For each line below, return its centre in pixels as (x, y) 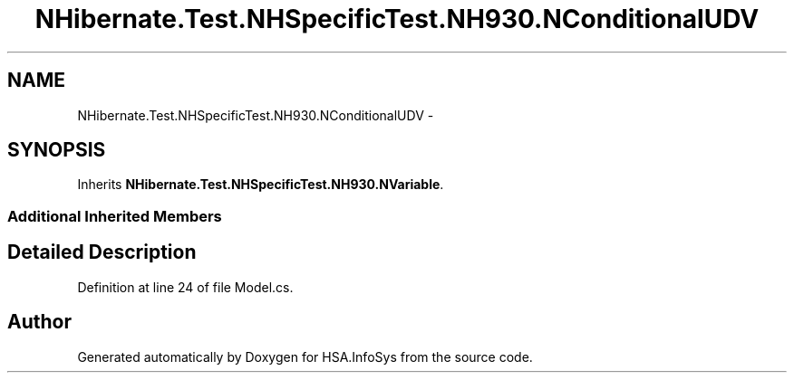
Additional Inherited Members (115, 216)
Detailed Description (102, 252)
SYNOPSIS (57, 150)
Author (39, 322)
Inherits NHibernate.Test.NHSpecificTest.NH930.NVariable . (261, 185)
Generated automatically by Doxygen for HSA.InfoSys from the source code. (305, 356)
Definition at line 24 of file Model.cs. (185, 287)
